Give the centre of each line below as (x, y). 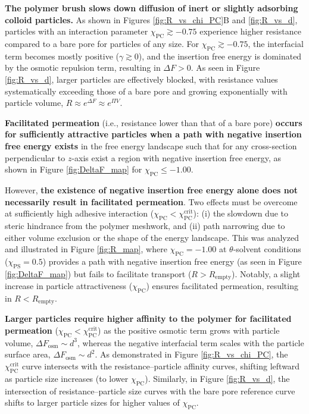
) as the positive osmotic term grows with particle (189, 330)
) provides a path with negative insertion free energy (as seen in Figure (172, 261)
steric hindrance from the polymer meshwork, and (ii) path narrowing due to (145, 225)
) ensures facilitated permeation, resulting (222, 286)
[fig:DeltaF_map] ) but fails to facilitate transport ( (98, 273)
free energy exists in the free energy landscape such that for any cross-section (151, 145)
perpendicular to (35, 157)
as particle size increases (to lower (67, 378)
